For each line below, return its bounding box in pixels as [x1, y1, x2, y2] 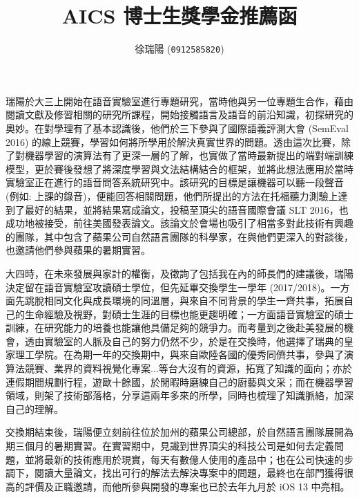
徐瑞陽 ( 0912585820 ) [135, 41, 224, 56]
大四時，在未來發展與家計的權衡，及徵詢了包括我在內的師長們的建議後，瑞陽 [6, 266, 353, 280]
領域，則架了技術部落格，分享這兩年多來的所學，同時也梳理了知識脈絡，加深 [6, 388, 353, 403]
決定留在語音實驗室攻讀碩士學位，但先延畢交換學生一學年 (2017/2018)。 [6, 279, 331, 294]
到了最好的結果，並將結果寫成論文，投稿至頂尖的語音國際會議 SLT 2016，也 [6, 202, 349, 216]
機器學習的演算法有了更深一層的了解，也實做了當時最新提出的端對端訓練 [24, 148, 353, 163]
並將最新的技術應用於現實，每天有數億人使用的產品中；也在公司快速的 [24, 452, 344, 466]
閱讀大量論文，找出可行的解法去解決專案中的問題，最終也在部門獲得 [34, 465, 344, 480]
